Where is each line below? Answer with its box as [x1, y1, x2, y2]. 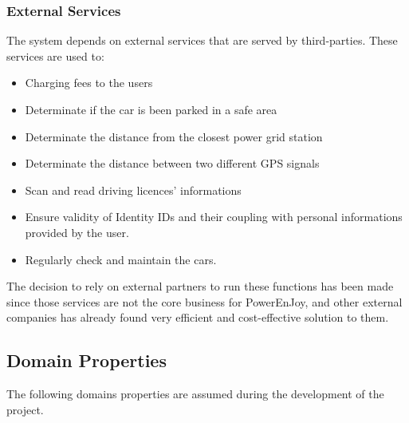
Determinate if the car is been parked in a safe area [25, 101, 277, 117]
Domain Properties [6, 348, 167, 373]
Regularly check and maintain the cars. [25, 251, 217, 267]
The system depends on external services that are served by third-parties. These [6, 32, 398, 49]
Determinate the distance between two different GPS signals [25, 155, 320, 172]
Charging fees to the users [25, 74, 153, 91]
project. [6, 401, 44, 417]
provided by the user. [25, 223, 129, 240]
